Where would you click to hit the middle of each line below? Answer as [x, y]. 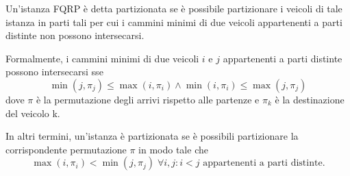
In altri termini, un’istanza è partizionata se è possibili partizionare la [152, 136]
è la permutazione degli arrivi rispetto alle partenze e [148, 99]
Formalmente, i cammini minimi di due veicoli [102, 58]
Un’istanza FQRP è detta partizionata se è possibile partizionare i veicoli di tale [174, 8]
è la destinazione [310, 99]
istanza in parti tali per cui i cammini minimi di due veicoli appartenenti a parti [174, 22]
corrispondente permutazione [66, 149]
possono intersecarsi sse [54, 72]
